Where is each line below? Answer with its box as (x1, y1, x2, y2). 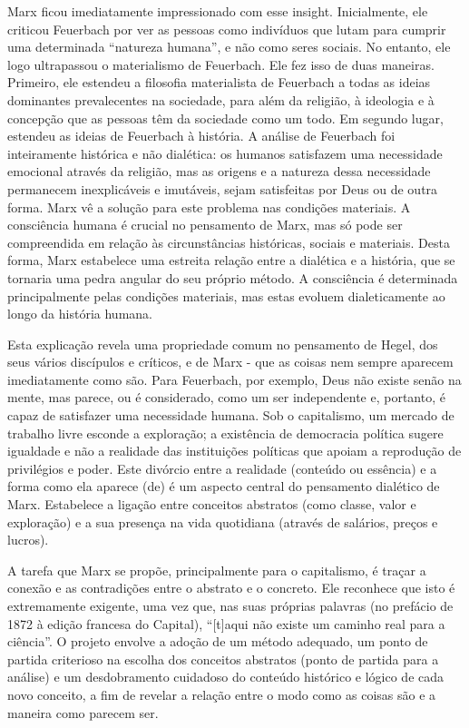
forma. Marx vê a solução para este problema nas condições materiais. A (7, 197, 411, 216)
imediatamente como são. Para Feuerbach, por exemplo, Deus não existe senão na (7, 369, 462, 389)
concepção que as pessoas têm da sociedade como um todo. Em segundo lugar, (7, 108, 444, 127)
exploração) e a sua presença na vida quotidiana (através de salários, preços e (7, 512, 438, 531)
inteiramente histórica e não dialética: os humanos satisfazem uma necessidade (7, 143, 443, 162)
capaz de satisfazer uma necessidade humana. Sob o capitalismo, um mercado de (7, 406, 454, 425)
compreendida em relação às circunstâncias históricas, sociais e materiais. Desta (7, 232, 450, 251)
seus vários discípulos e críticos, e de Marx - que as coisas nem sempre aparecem (7, 352, 454, 371)
